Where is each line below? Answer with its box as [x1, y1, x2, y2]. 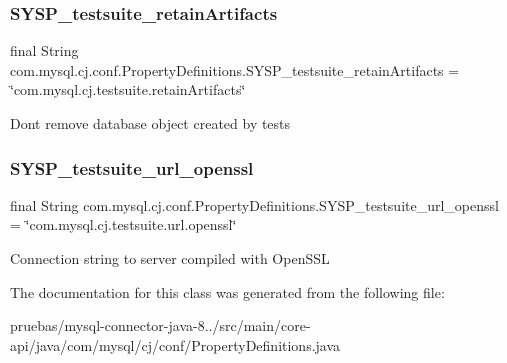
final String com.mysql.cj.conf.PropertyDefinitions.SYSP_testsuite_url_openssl [10, 194, 499, 215]
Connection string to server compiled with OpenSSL [10, 248, 330, 268]
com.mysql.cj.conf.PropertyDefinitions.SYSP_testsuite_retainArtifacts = [10, 59, 460, 80]
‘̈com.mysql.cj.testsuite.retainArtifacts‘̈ [10, 79, 246, 100]
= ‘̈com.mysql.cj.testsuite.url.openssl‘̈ [10, 214, 237, 235]
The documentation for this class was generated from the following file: [10, 281, 445, 302]
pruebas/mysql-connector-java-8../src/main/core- [10, 315, 311, 336]
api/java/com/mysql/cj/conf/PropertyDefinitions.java [10, 334, 341, 355]
